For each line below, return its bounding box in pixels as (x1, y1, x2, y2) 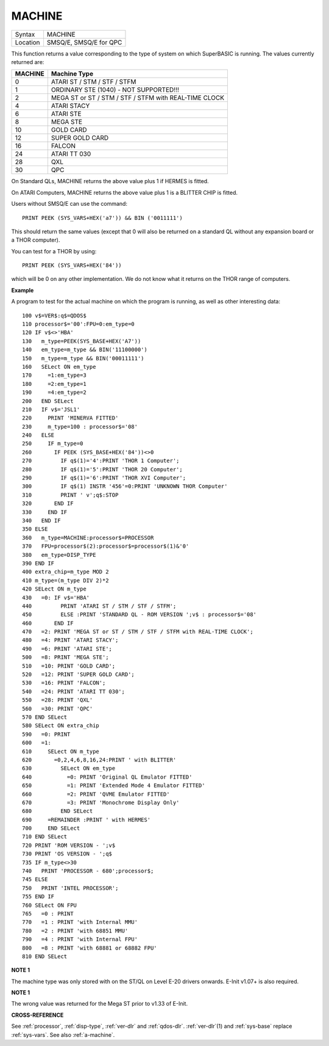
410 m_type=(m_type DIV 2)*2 (22, 577, 109, 584)
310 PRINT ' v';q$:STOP (22, 492, 119, 498)
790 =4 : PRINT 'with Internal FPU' (22, 936, 138, 943)
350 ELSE (22, 526, 48, 532)
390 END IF (22, 559, 55, 567)
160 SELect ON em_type (22, 363, 96, 370)
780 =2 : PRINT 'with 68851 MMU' (22, 927, 129, 934)
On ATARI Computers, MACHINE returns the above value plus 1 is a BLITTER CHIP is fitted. (11, 189, 238, 196)
